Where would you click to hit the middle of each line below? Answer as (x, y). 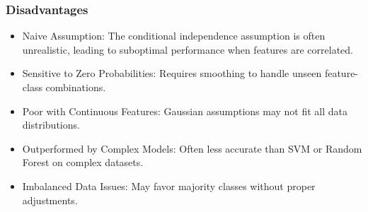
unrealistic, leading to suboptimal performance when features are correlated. (188, 49)
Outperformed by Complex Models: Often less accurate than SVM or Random (192, 148)
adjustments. (50, 200)
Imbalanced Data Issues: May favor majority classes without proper (169, 185)
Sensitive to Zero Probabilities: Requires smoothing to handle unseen (172, 73)
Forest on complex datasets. (83, 162)
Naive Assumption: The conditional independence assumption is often (174, 36)
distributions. (51, 125)
